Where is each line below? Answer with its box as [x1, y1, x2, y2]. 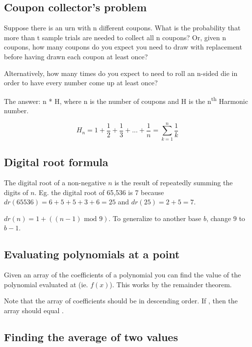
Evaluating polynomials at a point [4, 247, 180, 262]
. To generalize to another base [108, 213, 202, 223]
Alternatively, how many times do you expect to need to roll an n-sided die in [4, 68, 238, 78]
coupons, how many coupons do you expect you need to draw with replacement [4, 42, 242, 52]
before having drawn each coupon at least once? [4, 51, 148, 61]
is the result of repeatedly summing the [114, 177, 233, 187]
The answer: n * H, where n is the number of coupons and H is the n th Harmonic [4, 94, 248, 106]
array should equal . [4, 305, 64, 315]
